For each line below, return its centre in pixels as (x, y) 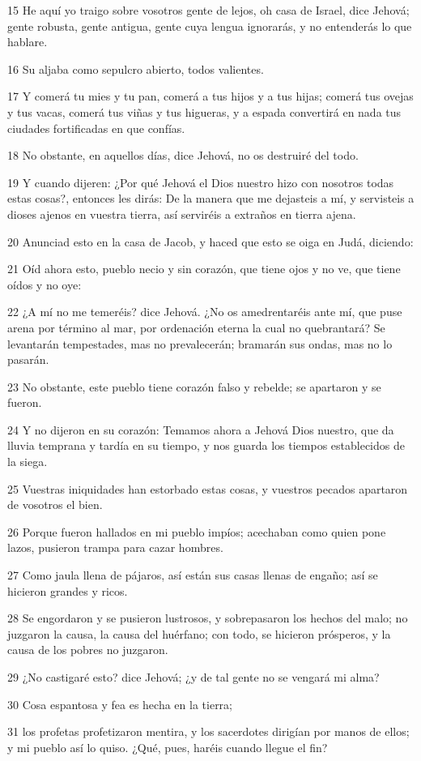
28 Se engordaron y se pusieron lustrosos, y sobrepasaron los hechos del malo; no (208, 618)
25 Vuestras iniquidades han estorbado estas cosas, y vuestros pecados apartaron (208, 488)
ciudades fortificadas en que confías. (96, 128)
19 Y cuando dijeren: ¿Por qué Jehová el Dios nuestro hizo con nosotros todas (201, 182)
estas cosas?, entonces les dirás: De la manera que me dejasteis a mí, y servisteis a (211, 198)
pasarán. (28, 359)
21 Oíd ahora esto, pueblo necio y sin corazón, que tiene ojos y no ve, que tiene (204, 269)
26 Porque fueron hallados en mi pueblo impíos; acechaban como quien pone (197, 531)
